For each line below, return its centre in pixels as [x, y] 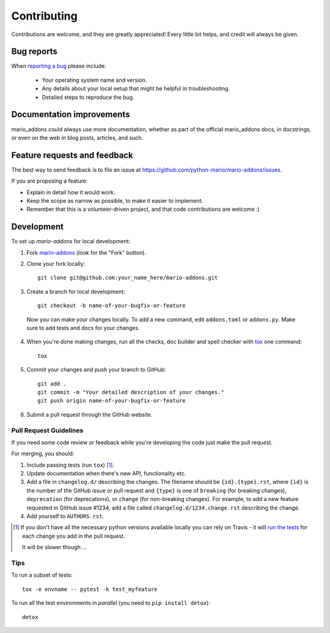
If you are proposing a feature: [50, 181]
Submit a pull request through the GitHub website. [90, 414]
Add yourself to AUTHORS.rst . [65, 516]
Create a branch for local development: [76, 291]
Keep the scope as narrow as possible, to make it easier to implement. [115, 201]
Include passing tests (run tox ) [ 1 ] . [70, 465]
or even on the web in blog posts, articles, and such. [77, 137]
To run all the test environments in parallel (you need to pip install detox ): [111, 603]
